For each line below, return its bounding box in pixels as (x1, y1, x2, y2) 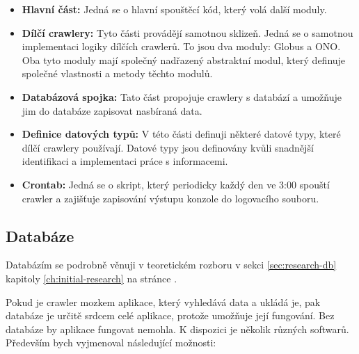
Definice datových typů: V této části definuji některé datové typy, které (22, 127, 341, 141)
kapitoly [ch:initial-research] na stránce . (6, 271, 177, 285)
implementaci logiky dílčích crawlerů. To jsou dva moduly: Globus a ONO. (22, 39, 341, 54)
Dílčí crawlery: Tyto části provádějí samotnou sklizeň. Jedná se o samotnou (22, 25, 353, 40)
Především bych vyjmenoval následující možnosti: (6, 335, 216, 350)
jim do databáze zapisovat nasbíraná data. (22, 103, 202, 118)
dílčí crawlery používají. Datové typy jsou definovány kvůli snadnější (22, 140, 314, 154)
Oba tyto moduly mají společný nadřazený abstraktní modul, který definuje (22, 52, 346, 67)
